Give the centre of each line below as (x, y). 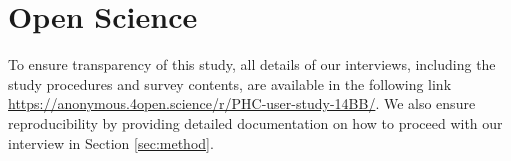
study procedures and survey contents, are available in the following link (230, 83)
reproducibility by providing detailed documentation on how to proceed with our (255, 122)
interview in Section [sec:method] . (111, 142)
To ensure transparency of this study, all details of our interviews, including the (252, 64)
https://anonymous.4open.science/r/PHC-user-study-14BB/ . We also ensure (242, 103)
